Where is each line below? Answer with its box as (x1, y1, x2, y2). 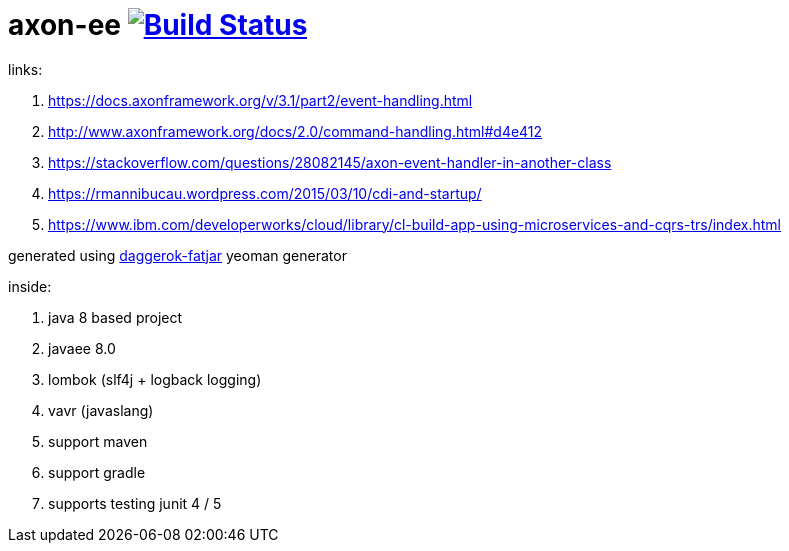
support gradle (48, 463, 146, 481)
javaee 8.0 (48, 339, 116, 357)
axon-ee (8, 8, 121, 42)
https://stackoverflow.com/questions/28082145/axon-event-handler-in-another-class (48, 153, 612, 171)
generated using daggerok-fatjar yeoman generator (8, 246, 347, 264)
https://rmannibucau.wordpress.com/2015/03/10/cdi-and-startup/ (48, 184, 482, 202)
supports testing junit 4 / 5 (48, 494, 222, 512)
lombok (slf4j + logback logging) (48, 370, 262, 388)
